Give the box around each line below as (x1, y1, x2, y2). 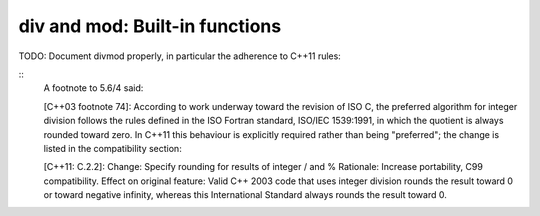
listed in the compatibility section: (43, 142, 182, 154)
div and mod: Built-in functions (18, 15, 282, 37)
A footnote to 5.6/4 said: (43, 82, 144, 94)
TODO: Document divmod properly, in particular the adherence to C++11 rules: (18, 50, 342, 62)
